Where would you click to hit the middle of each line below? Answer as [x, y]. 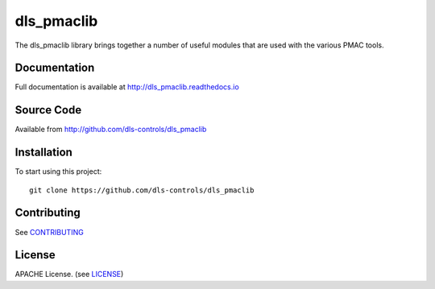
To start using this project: [58, 171]
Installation [43, 153]
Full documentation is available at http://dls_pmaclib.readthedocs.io [127, 87]
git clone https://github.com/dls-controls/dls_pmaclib [142, 190]
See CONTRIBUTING [49, 232]
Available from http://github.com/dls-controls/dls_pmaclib [111, 130]
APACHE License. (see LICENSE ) [69, 275]
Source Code [48, 110]
